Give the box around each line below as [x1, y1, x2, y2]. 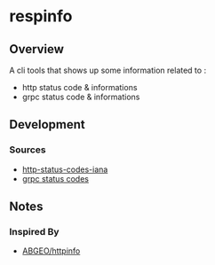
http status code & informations [21, 82, 138, 92]
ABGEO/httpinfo [21, 246, 81, 256]
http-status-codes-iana [21, 164, 108, 175]
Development [9, 117, 86, 132]
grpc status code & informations [21, 91, 140, 102]
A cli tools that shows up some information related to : [9, 65, 207, 75]
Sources [9, 144, 46, 156]
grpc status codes [21, 173, 89, 183]
